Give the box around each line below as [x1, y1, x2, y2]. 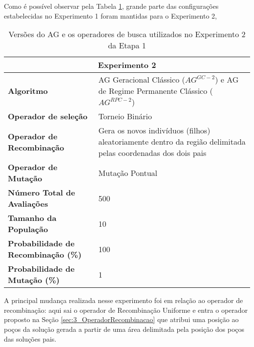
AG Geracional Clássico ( [98, 74, 185, 86]
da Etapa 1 [108, 40, 146, 51]
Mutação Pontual [98, 167, 158, 178]
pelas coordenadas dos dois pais [98, 147, 207, 159]
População [8, 223, 48, 235]
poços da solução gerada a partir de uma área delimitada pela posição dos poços [4, 324, 245, 334]
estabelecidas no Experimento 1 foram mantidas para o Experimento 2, [4, 10, 217, 21]
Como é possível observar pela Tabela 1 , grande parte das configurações [4, 1, 219, 11]
